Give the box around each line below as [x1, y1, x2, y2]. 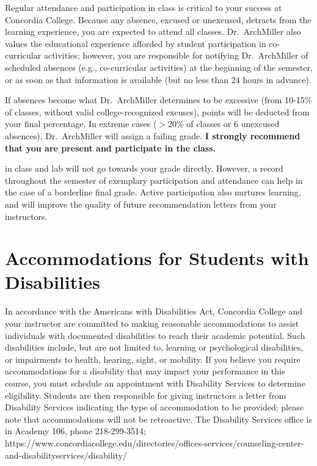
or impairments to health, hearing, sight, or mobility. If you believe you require [5, 352, 301, 365]
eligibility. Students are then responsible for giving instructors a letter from [5, 388, 286, 401]
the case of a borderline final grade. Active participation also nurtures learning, [5, 186, 301, 198]
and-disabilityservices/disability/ [5, 448, 127, 461]
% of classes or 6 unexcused [177, 117, 280, 130]
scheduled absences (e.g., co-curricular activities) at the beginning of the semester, [5, 60, 313, 73]
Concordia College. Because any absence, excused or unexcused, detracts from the [5, 13, 312, 26]
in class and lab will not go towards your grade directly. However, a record [5, 162, 283, 175]
